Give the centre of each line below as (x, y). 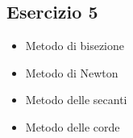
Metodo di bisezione (75, 46)
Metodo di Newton (72, 72)
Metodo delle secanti (76, 100)
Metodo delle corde (73, 126)
